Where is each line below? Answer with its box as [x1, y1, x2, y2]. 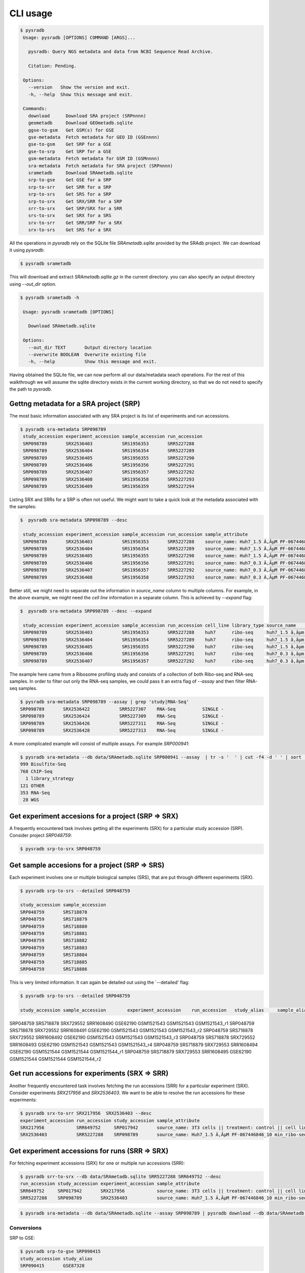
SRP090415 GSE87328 [20, 1263, 85, 1269]
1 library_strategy [25, 776, 74, 782]
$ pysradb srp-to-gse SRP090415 [20, 1249, 101, 1255]
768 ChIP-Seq [20, 768, 53, 774]
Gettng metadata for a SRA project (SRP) [9, 399, 140, 408]
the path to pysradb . [9, 386, 52, 392]
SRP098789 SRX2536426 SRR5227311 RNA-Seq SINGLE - [20, 721, 224, 726]
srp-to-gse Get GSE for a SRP [28, 177, 112, 183]
